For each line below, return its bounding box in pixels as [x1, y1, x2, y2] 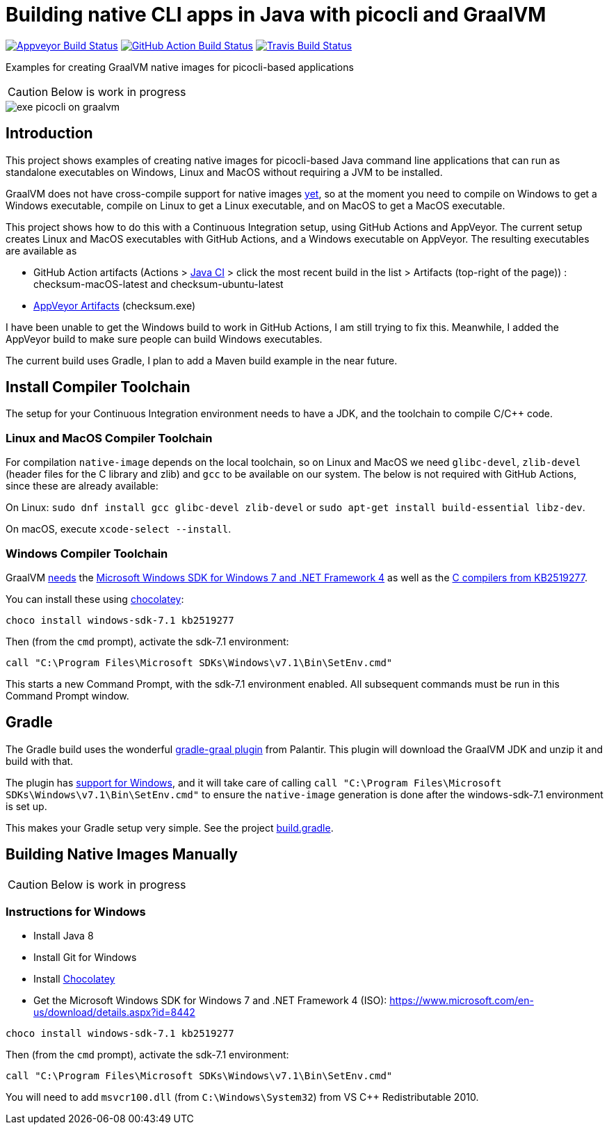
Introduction [6, 124, 93, 143]
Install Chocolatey [33, 973, 115, 985]
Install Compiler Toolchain [6, 378, 190, 396]
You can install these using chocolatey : [6, 592, 184, 605]
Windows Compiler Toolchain [6, 546, 168, 560]
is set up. [6, 800, 47, 812]
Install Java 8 [33, 930, 94, 942]
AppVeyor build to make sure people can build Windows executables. [6, 332, 323, 345]
